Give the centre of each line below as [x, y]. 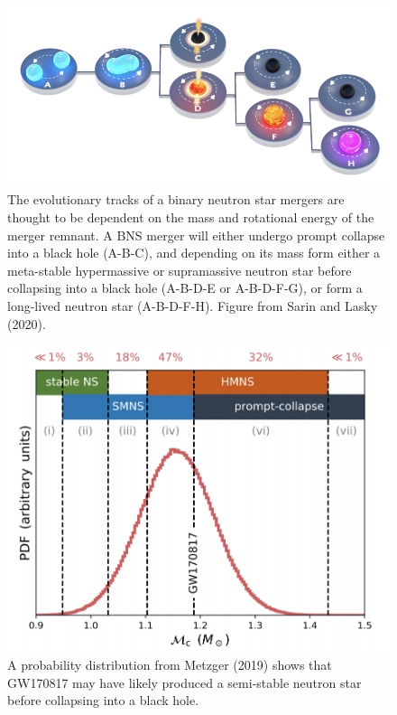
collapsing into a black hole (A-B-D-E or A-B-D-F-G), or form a [185, 288]
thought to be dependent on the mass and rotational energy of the [191, 216]
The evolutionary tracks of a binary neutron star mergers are [176, 199]
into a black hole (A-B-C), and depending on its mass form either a [194, 253]
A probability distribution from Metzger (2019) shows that [170, 665]
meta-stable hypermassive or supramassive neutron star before [180, 270]
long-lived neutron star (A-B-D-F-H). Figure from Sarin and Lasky [193, 305]
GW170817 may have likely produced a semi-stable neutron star [185, 682]
